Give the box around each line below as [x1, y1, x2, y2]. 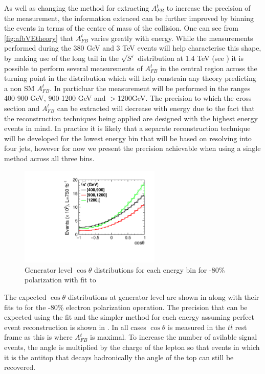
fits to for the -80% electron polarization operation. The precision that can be [4, 301, 248, 312]
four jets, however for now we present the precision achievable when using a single [4, 143, 261, 153]
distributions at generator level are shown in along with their [68, 292, 259, 302]
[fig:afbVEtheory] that [4, 32, 74, 43]
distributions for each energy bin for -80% [94, 264, 225, 275]
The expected [4, 292, 47, 302]
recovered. [4, 362, 36, 372]
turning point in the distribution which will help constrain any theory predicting [4, 73, 256, 83]
